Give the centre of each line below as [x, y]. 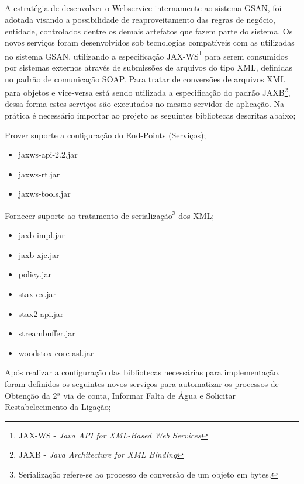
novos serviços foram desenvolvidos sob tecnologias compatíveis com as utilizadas [150, 42]
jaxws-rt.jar [39, 174]
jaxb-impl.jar [42, 235]
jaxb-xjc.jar [39, 254]
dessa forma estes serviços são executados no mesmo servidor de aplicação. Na [144, 104]
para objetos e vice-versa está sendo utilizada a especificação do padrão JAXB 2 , [148, 91]
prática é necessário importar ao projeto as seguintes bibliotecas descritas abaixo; [150, 115]
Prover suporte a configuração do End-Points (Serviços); [106, 135]
